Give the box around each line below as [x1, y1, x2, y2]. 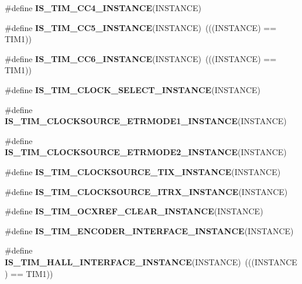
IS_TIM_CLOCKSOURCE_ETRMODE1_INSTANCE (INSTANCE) [5, 115, 287, 127]
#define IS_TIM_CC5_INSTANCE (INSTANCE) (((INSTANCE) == [5, 21, 277, 33]
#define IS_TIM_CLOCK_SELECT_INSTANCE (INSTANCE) [5, 83, 261, 95]
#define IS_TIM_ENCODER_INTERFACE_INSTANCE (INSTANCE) [5, 224, 294, 237]
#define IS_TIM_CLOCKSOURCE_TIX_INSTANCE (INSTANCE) [5, 165, 281, 177]
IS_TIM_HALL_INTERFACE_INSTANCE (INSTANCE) [5, 255, 241, 268]
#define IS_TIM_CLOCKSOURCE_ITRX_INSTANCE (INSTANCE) [5, 185, 288, 197]
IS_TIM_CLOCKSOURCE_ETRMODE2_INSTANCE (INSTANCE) [5, 146, 287, 158]
